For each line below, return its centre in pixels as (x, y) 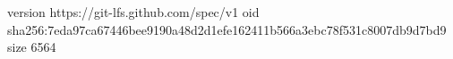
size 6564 (32, 47)
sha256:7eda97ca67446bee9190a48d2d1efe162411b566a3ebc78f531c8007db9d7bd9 (227, 29)
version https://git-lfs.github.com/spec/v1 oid (133, 12)
